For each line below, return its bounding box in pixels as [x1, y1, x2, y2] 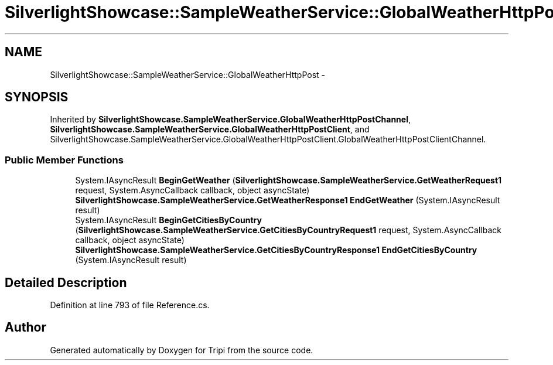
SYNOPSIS [5, 90, 69, 105]
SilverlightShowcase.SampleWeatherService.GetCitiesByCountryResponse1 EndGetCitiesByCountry [75, 245, 477, 255]
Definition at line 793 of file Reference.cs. [50, 300, 210, 311]
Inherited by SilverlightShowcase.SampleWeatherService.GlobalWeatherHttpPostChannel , [50, 114, 411, 125]
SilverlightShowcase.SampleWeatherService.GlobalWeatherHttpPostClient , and [50, 124, 370, 135]
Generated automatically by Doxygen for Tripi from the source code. [50, 344, 313, 355]
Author [5, 320, 46, 335]
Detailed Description [5, 275, 127, 290]
